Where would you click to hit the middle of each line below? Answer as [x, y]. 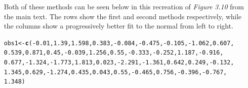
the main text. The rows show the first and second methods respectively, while [123, 16]
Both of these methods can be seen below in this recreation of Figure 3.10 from [124, 6]
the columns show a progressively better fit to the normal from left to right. [119, 26]
